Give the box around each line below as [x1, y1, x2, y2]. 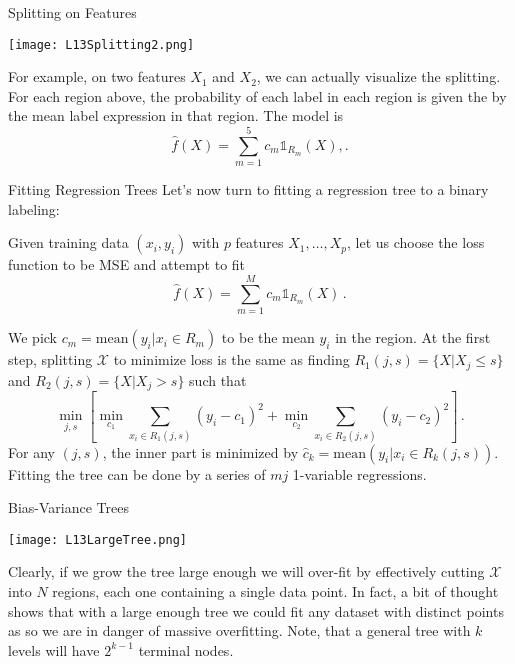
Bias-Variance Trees [8, 497, 129, 518]
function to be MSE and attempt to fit [8, 254, 246, 275]
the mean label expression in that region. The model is [8, 105, 344, 126]
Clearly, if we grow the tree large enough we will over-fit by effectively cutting [8, 561, 485, 582]
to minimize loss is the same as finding [113, 349, 350, 370]
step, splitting [8, 349, 93, 370]
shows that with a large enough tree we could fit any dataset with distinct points [8, 600, 504, 621]
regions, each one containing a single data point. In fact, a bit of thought [52, 581, 499, 602]
